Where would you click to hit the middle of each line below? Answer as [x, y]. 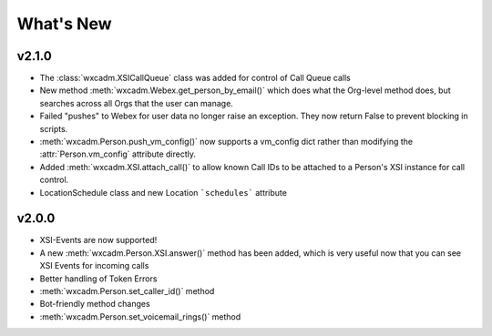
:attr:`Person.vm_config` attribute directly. [118, 154]
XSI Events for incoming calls [94, 266]
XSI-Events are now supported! [98, 240]
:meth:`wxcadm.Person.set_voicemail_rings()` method [140, 316]
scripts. [54, 128]
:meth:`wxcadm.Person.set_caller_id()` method [127, 291]
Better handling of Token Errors [98, 279]
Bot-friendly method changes [95, 304]
